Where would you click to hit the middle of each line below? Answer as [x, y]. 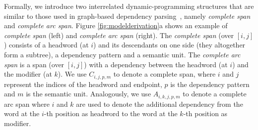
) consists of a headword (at [46, 45]
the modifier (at [28, 74]
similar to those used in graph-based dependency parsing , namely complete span [127, 16]
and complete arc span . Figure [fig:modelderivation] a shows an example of [116, 25]
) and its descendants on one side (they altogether [169, 45]
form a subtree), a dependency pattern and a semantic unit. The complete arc [122, 54]
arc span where [27, 104]
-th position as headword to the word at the [111, 113]
